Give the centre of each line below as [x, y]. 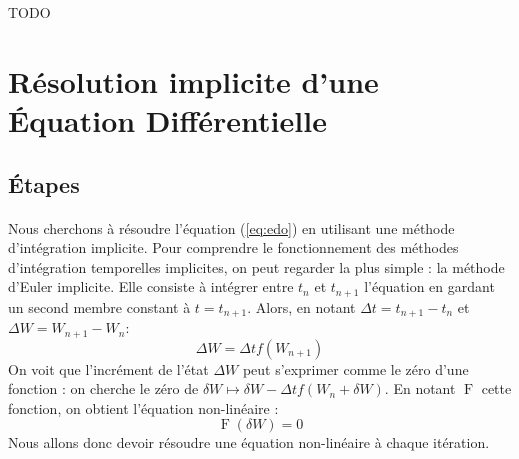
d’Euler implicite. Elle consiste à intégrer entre [151, 286]
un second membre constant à [99, 306]
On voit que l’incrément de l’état [108, 368]
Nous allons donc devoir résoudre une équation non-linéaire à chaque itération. [249, 442]
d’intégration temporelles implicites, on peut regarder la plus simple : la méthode [256, 266]
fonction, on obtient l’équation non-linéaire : [143, 407]
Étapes [44, 183]
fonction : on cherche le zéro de [103, 388]
